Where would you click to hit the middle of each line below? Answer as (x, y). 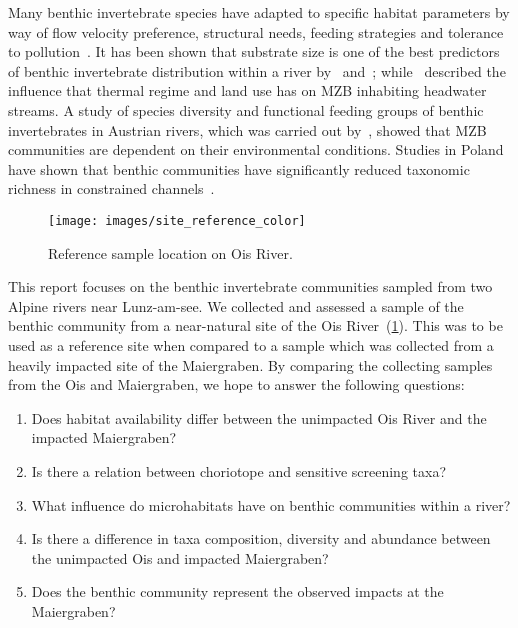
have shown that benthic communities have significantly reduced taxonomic (239, 168)
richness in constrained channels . (111, 188)
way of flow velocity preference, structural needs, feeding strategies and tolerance (256, 31)
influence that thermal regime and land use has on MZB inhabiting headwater (247, 90)
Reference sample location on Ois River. (170, 252)
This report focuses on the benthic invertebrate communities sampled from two (250, 286)
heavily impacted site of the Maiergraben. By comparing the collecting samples (250, 364)
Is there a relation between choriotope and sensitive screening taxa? (238, 470)
